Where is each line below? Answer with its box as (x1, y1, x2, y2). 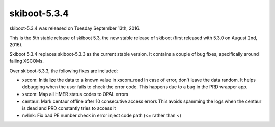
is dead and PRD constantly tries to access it (22, 105, 116, 111)
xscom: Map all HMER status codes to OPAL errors (22, 91, 128, 97)
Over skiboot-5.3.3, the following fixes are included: (9, 68, 118, 74)
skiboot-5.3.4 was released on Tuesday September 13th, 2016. (9, 25, 141, 31)
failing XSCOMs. (9, 58, 44, 65)
